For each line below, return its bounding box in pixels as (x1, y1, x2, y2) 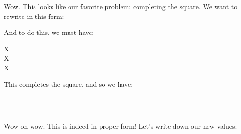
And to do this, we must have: (4, 27, 94, 37)
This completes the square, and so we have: (4, 79, 133, 89)
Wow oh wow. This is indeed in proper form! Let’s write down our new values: (4, 121, 237, 131)
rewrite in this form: (4, 11, 64, 21)
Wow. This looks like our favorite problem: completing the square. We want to (4, 1, 238, 11)
